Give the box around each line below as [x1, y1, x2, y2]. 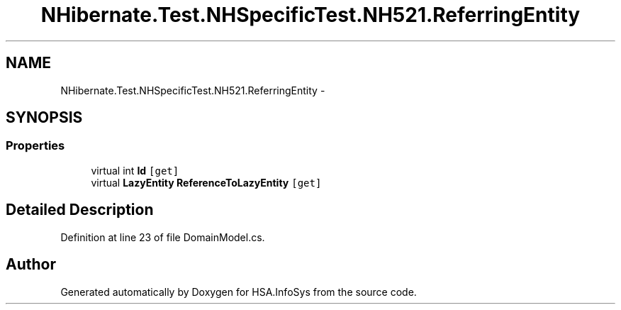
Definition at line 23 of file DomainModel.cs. [60, 231, 265, 243]
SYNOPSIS [6, 109, 83, 127]
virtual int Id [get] [91, 164, 179, 177]
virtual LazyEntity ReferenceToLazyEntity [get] [91, 176, 322, 189]
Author [6, 255, 56, 274]
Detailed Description [6, 201, 154, 219]
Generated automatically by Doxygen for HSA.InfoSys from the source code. [60, 285, 417, 298]
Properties [6, 138, 65, 153]
